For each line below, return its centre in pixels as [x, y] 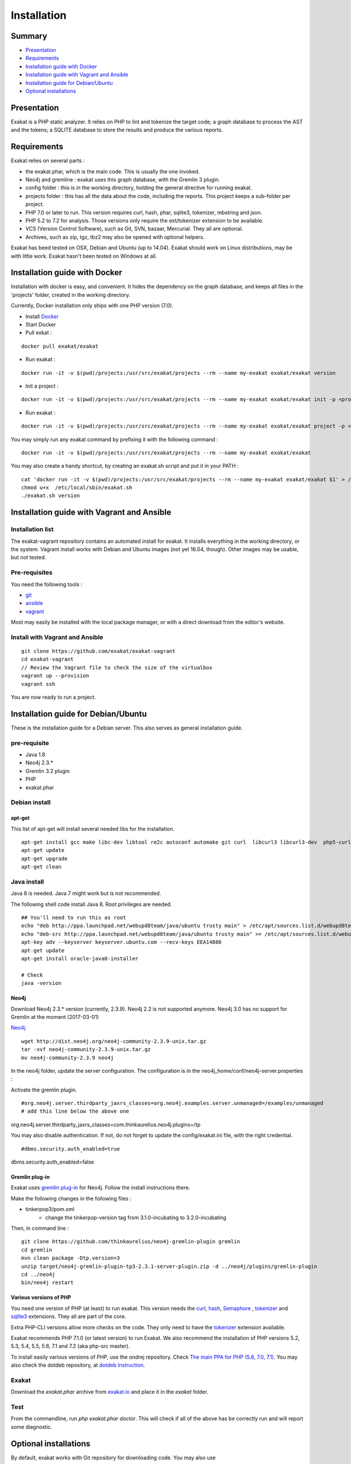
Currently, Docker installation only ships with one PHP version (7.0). [92, 306]
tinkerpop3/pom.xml [50, 1209]
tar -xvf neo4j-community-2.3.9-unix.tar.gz [86, 1049]
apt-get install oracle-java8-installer [80, 958]
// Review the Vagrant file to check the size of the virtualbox [117, 667]
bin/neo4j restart [48, 1283]
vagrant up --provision [55, 676]
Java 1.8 [35, 755]
